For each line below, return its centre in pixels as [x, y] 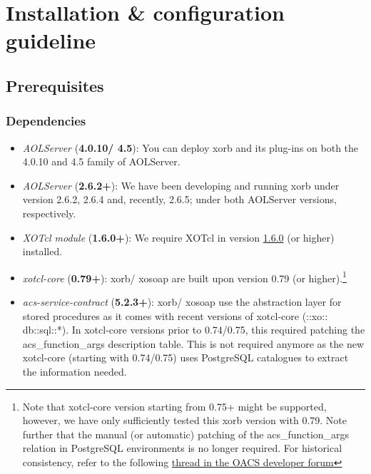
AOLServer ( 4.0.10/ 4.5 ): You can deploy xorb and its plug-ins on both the [190, 147]
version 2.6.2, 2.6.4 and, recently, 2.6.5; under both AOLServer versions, [179, 199]
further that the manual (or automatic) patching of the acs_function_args [186, 434]
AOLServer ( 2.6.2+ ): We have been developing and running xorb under [181, 185]
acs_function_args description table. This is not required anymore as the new [193, 343]
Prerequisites [55, 85]
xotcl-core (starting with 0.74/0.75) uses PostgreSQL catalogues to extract [185, 357]
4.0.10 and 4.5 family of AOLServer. [101, 161]
